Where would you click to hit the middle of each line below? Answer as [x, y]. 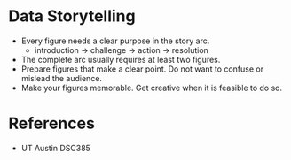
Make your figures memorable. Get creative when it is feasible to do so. [152, 88]
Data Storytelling [72, 16]
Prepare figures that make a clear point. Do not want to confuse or [142, 69]
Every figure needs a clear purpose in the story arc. [115, 41]
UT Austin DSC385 [55, 148]
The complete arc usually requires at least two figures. [121, 59]
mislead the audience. [62, 78]
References [51, 123]
